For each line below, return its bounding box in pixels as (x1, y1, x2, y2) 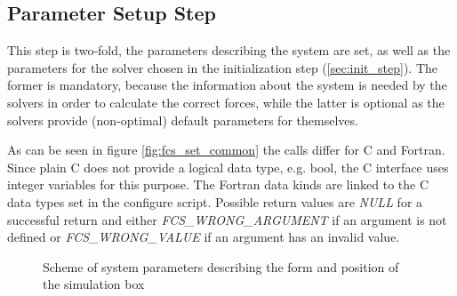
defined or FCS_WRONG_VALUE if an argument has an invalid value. (7, 228, 400, 246)
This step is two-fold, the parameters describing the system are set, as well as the (7, 41, 451, 60)
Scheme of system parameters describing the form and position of (43, 257, 399, 276)
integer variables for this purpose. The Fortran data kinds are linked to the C (7, 175, 429, 194)
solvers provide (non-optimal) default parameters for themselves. (7, 110, 358, 129)
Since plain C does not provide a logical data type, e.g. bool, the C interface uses (7, 157, 449, 176)
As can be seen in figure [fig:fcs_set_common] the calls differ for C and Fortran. (7, 140, 445, 159)
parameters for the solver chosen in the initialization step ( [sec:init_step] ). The (7, 58, 438, 76)
